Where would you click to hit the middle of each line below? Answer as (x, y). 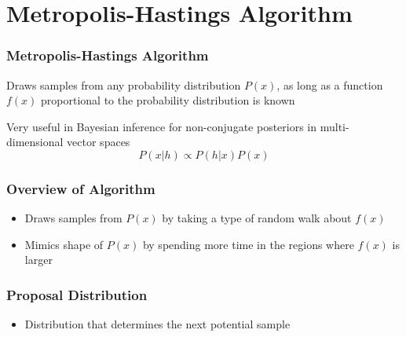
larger (38, 260)
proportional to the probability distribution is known (168, 100)
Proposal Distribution (77, 294)
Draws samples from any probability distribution (124, 84)
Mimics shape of (64, 244)
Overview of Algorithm (81, 188)
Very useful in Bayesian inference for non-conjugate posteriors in (162, 126)
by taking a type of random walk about (257, 218)
